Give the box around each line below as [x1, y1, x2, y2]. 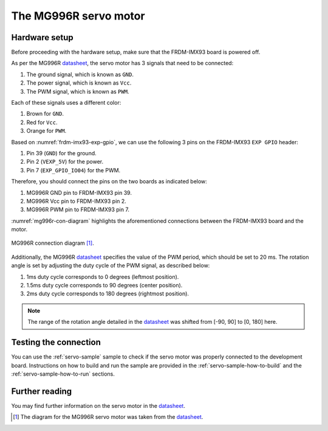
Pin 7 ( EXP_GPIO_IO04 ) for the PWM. [26, 166, 121, 173]
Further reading [11, 386, 72, 396]
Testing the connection [11, 337, 101, 348]
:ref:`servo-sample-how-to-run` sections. [11, 370, 115, 377]
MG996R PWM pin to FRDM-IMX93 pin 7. [26, 206, 130, 213]
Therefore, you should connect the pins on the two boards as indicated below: [11, 178, 208, 185]
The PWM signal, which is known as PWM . [26, 88, 129, 95]
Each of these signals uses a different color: [11, 99, 121, 107]
